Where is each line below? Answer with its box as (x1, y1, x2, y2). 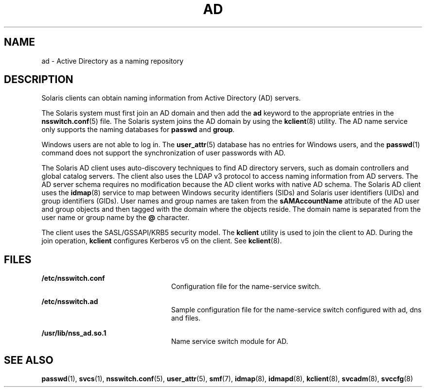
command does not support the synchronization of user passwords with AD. (41, 149, 286, 157)
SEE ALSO (4, 354, 53, 366)
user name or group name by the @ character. (41, 213, 190, 222)
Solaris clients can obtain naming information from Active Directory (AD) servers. (41, 94, 301, 102)
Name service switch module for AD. (171, 337, 288, 346)
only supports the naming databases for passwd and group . (41, 125, 235, 134)
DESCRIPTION (4, 73, 73, 86)
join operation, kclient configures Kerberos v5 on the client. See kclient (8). (41, 237, 282, 245)
